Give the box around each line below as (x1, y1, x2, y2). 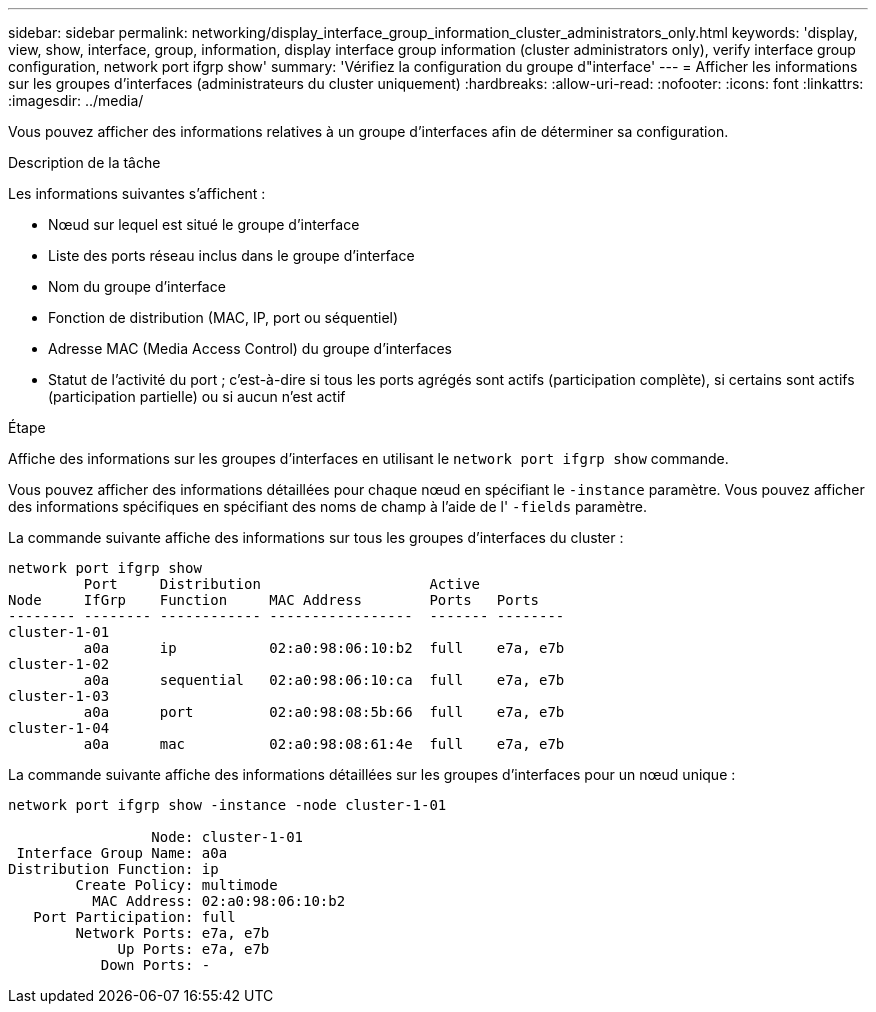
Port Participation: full (33, 909, 236, 925)
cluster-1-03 (8, 688, 110, 704)
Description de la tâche (8, 154, 161, 171)
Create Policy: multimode (75, 877, 278, 893)
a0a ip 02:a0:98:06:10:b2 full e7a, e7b (83, 640, 565, 656)
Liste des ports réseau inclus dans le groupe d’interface (48, 247, 415, 264)
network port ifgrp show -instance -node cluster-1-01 (8, 797, 447, 813)
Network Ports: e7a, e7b (75, 925, 270, 941)
